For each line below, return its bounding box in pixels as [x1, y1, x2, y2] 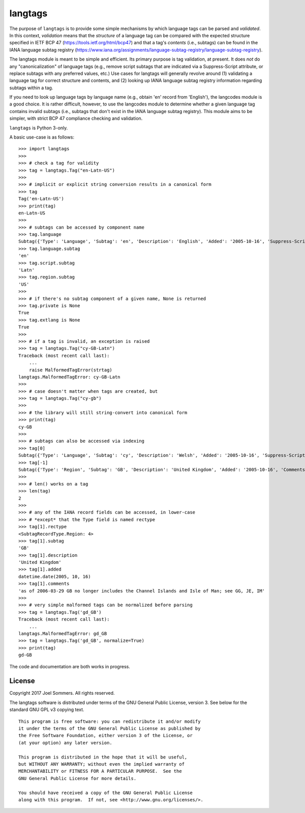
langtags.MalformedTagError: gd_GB [18, 631, 107, 636]
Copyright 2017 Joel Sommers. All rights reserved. [9, 690, 115, 696]
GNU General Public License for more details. [18, 775, 137, 781]
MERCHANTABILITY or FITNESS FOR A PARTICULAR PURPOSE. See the [18, 768, 182, 774]
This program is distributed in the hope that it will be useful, [18, 754, 188, 760]
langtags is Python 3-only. [9, 125, 68, 131]
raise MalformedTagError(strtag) [28, 367, 113, 373]
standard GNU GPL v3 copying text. [9, 707, 84, 713]
